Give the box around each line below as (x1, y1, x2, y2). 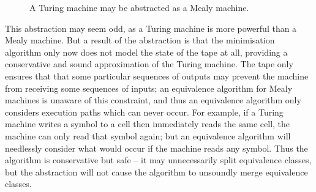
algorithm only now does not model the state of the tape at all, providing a (5, 45, 288, 58)
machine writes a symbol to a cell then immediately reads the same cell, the (5, 117, 290, 130)
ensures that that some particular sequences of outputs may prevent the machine (5, 69, 309, 82)
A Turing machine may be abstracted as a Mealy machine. (29, 1, 249, 13)
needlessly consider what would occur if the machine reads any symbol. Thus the (5, 141, 308, 154)
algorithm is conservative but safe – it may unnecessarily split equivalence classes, (5, 153, 312, 166)
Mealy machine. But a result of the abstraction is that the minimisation (5, 34, 275, 46)
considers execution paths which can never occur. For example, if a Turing (5, 105, 284, 118)
